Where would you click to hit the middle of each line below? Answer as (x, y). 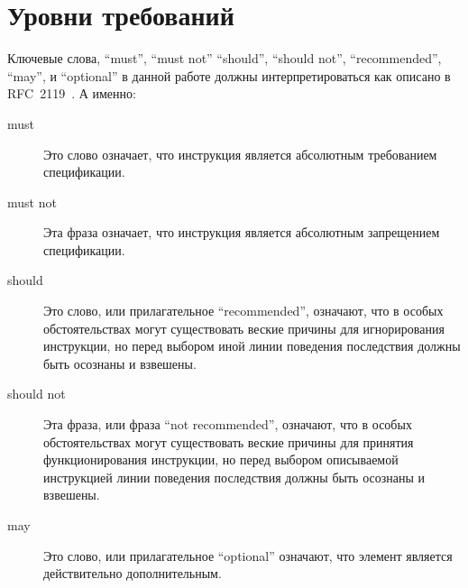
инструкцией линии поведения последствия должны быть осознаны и (234, 477)
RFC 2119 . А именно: (72, 93)
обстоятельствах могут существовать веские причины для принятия (229, 441)
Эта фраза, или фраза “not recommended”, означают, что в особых (228, 424)
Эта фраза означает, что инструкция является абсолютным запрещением (242, 232)
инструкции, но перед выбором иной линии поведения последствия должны (252, 346)
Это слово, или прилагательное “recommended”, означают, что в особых (243, 311)
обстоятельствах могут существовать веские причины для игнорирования (244, 328)
